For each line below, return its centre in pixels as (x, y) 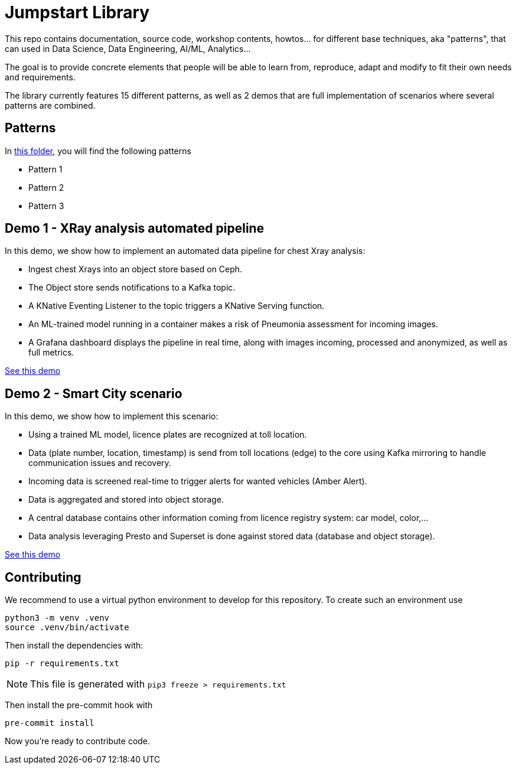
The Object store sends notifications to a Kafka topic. (132, 288)
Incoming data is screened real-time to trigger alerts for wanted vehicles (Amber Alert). (198, 481)
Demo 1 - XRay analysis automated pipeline (135, 229)
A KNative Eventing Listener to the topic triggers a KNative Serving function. (177, 306)
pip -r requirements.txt (62, 664)
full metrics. (51, 353)
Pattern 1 (45, 169)
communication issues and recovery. (100, 463)
